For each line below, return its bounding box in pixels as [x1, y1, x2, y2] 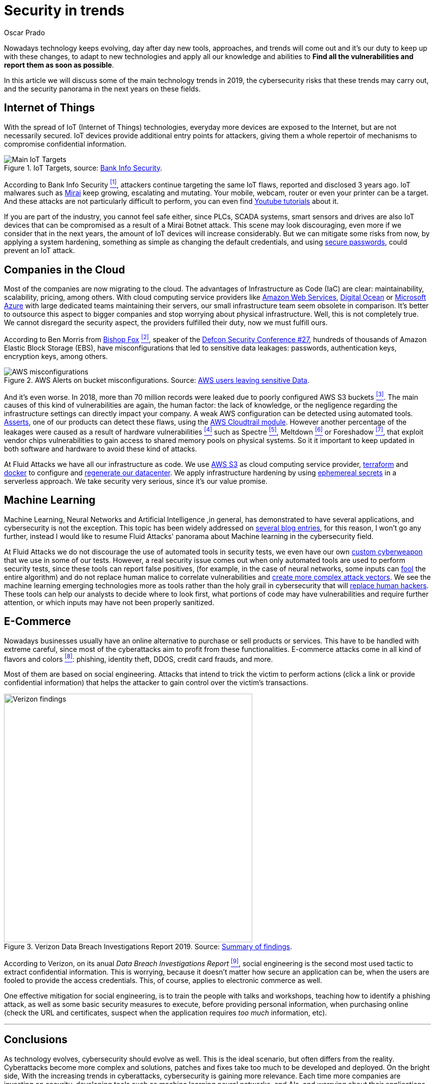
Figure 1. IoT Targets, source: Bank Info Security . [4, 163, 162, 172]
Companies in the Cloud [4, 263, 125, 276]
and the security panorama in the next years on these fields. [4, 84, 201, 93]
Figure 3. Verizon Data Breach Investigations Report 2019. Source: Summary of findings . [4, 942, 292, 951]
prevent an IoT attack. [4, 246, 75, 255]
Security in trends [4, 2, 125, 19]
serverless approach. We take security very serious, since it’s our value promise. [4, 477, 268, 486]
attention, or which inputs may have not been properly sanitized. [4, 598, 215, 607]
